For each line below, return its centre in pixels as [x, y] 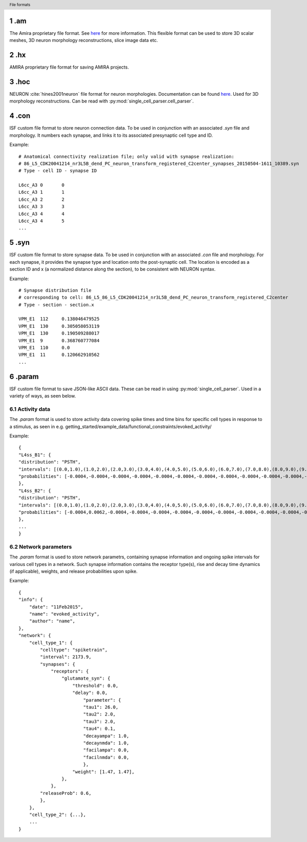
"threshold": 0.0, [95, 686]
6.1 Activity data [30, 409]
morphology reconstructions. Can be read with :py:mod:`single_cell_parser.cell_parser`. [102, 101]
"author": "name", [52, 621]
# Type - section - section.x [57, 304]
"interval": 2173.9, [66, 657]
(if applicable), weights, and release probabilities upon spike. [73, 572]
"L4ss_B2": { [35, 491]
